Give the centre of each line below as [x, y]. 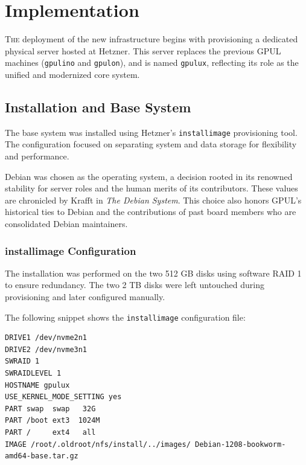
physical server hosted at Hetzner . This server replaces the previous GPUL [143, 50]
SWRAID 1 [22, 361]
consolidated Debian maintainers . [66, 223]
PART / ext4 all [50, 432]
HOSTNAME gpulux [37, 385]
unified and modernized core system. [72, 74]
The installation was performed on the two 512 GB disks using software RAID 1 [153, 273]
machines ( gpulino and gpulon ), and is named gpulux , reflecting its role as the [152, 63]
